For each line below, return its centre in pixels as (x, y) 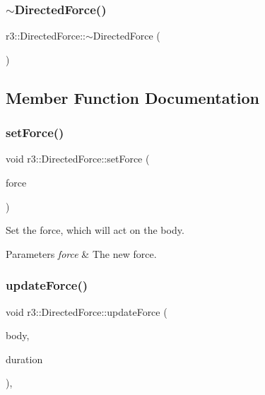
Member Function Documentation (133, 97)
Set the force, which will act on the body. (95, 230)
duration (24, 359)
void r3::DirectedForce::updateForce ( (87, 311)
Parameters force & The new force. (81, 253)
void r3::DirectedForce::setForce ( (78, 159)
